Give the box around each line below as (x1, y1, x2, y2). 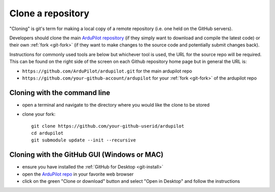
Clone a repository (9, 8, 90, 19)
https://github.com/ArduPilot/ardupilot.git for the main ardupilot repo (22, 68, 193, 74)
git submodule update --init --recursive (31, 137, 136, 143)
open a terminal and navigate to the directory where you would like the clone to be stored (22, 102, 210, 108)
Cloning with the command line (9, 88, 111, 97)
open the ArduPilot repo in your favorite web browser (22, 171, 134, 177)
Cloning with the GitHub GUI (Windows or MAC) (9, 151, 164, 159)
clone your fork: (22, 111, 56, 117)
